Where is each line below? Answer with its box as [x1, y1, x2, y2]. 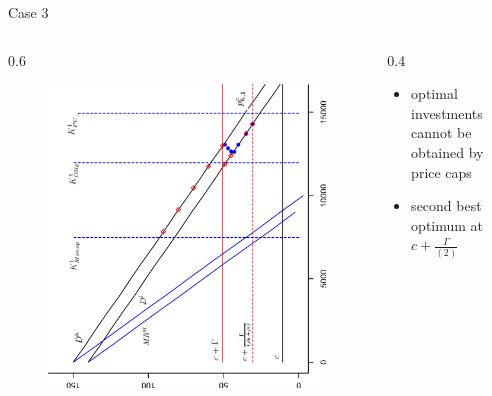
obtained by [411, 141, 484, 162]
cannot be [411, 122, 472, 143]
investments [411, 102, 483, 123]
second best [411, 195, 482, 216]
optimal [411, 83, 458, 104]
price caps [411, 161, 472, 182]
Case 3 [8, 2, 49, 22]
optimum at [411, 214, 484, 235]
